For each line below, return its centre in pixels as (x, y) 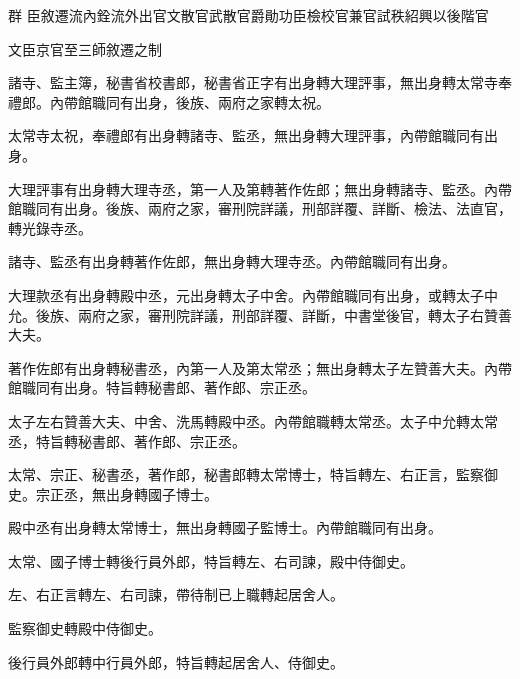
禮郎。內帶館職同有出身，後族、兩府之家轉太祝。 (169, 101)
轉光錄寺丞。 (50, 227)
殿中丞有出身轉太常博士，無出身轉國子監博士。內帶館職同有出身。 (225, 527)
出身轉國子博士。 (161, 493)
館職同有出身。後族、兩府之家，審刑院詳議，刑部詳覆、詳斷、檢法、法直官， (260, 208)
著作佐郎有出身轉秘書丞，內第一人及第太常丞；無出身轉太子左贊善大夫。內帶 (260, 367)
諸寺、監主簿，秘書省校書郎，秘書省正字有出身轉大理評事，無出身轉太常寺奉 (260, 82)
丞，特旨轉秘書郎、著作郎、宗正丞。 (127, 440)
